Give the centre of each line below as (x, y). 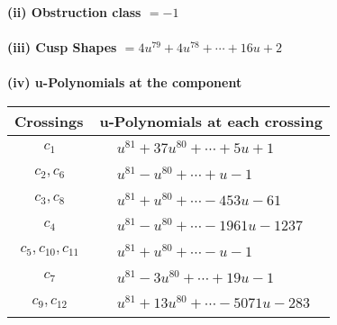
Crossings (49, 121)
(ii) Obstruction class (74, 12)
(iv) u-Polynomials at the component (125, 82)
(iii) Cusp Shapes (62, 47)
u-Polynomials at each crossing (211, 121)
